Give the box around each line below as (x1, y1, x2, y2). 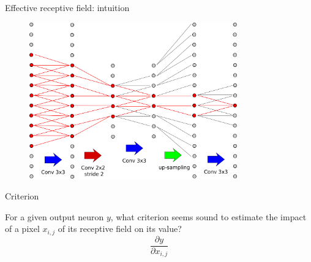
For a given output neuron (5, 210, 104, 223)
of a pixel (5, 222, 40, 235)
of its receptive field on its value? (58, 222, 182, 235)
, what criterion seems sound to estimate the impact (110, 210, 307, 223)
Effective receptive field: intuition (5, 1, 130, 13)
